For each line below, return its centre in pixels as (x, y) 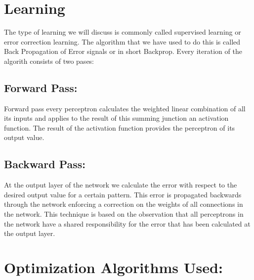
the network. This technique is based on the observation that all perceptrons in (124, 214)
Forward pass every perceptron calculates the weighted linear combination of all (125, 108)
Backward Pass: (45, 164)
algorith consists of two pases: (49, 61)
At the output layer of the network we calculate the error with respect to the (121, 185)
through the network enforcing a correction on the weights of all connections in (124, 204)
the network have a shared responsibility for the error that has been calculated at (127, 223)
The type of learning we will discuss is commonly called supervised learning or (123, 32)
